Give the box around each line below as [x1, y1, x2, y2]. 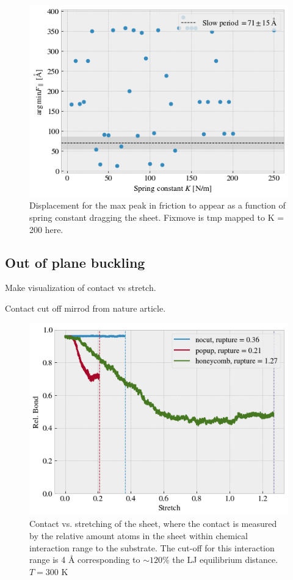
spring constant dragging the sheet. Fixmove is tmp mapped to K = [29, 211, 284, 224]
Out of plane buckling [5, 252, 145, 271]
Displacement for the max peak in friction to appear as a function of [29, 199, 286, 212]
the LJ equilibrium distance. [172, 553, 278, 566]
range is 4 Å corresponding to [29, 553, 140, 566]
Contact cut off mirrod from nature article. [5, 302, 166, 315]
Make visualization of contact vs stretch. [5, 281, 156, 294]
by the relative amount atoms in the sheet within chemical [29, 529, 248, 542]
